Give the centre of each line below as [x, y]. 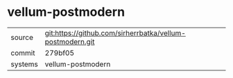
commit [23, 52]
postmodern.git [70, 41]
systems [24, 64]
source [22, 37]
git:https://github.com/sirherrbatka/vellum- [115, 33]
